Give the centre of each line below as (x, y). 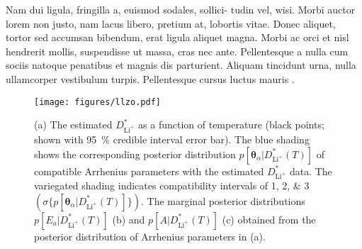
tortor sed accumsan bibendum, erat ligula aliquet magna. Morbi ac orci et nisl (177, 37)
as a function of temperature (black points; (231, 124)
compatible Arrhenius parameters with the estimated (149, 171)
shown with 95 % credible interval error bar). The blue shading (172, 139)
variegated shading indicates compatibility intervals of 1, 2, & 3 (172, 186)
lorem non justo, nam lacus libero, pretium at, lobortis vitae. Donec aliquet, (171, 23)
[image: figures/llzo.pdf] (97, 102)
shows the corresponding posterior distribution (135, 154)
